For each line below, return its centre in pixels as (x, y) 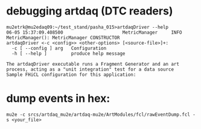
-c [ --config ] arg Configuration (59, 48)
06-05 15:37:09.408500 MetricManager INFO (94, 32)
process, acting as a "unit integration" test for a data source (90, 69)
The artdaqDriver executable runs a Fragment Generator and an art (93, 64)
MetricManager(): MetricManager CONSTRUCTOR (63, 37)
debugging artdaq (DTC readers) (90, 11)
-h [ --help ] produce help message (69, 53)
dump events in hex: (58, 99)
